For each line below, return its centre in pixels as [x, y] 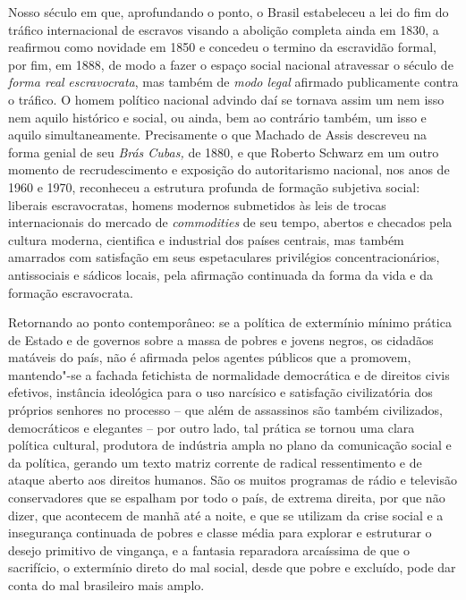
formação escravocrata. [71, 292]
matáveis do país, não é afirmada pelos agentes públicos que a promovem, [210, 357]
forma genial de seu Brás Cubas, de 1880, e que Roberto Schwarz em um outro [224, 152]
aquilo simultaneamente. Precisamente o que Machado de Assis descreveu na [218, 135]
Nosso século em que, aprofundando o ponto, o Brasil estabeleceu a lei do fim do [229, 12]
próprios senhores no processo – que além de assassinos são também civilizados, [225, 410]
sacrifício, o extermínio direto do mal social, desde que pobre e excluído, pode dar [232, 567]
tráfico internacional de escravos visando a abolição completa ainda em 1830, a [224, 29]
